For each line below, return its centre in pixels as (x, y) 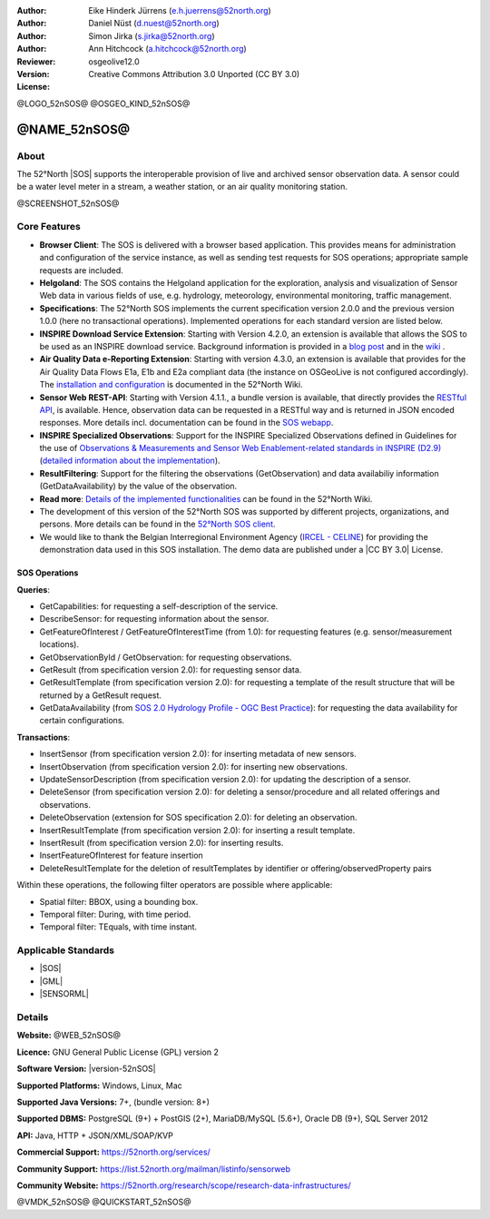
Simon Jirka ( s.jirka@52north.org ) (152, 35)
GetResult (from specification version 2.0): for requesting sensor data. (171, 669)
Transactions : (44, 737)
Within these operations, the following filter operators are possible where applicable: (175, 885)
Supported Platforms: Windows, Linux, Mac (100, 1086)
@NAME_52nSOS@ (73, 129)
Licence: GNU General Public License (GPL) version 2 (118, 1052)
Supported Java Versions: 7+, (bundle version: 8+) (113, 1102)
